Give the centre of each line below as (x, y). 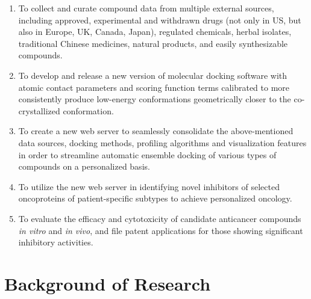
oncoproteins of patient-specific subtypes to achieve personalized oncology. (155, 198)
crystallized (39, 110)
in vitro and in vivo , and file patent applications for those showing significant (161, 230)
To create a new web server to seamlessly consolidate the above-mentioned (156, 131)
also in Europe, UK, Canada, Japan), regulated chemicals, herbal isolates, (155, 32)
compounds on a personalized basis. (84, 166)
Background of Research (108, 283)
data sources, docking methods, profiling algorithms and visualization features (162, 142)
